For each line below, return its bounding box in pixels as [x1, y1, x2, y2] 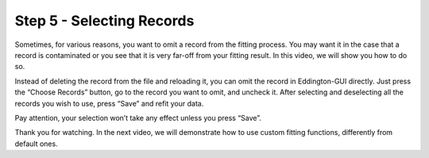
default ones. [14, 139, 59, 148]
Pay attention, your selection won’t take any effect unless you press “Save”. [14, 113, 261, 122]
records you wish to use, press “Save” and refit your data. [14, 98, 204, 108]
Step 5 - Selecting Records [14, 12, 195, 29]
